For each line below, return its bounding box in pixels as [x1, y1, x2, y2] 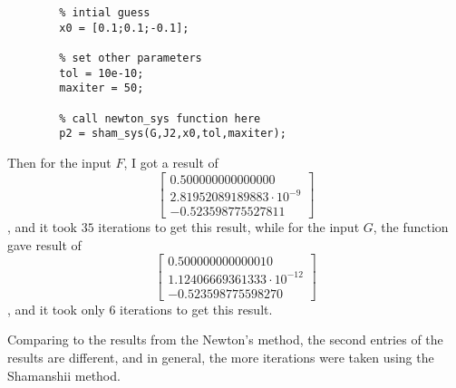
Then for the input [7, 152, 112, 171]
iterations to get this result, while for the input [98, 218, 360, 237]
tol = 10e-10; [59, 66, 144, 80]
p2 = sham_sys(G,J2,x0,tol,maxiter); [59, 127, 286, 141]
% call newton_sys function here [59, 112, 261, 125]
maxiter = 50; [59, 82, 144, 95]
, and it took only [7, 299, 105, 318]
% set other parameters [59, 51, 202, 64]
